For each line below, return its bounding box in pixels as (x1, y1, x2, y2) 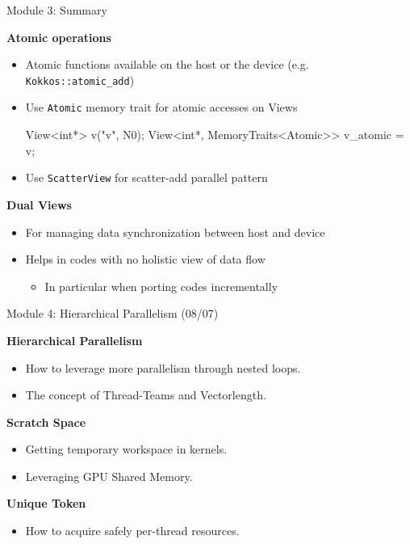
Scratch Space (6, 413, 86, 430)
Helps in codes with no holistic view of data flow (25, 251, 266, 268)
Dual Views (6, 196, 72, 213)
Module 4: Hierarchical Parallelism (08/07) (6, 305, 219, 322)
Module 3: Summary (6, 2, 107, 18)
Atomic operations (6, 28, 111, 45)
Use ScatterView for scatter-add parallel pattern (25, 169, 268, 186)
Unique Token (6, 495, 86, 512)
